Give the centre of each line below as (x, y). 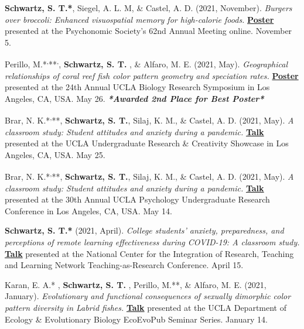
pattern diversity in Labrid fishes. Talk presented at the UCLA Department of (146, 308)
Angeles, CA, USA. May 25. (55, 154)
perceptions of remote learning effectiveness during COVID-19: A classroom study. (152, 242)
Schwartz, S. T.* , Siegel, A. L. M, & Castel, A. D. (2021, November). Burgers (148, 8)
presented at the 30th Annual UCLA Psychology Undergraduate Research (137, 199)
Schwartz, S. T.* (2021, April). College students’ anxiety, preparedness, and (144, 230)
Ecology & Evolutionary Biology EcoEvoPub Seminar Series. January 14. (136, 319)
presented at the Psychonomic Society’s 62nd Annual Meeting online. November (148, 31)
